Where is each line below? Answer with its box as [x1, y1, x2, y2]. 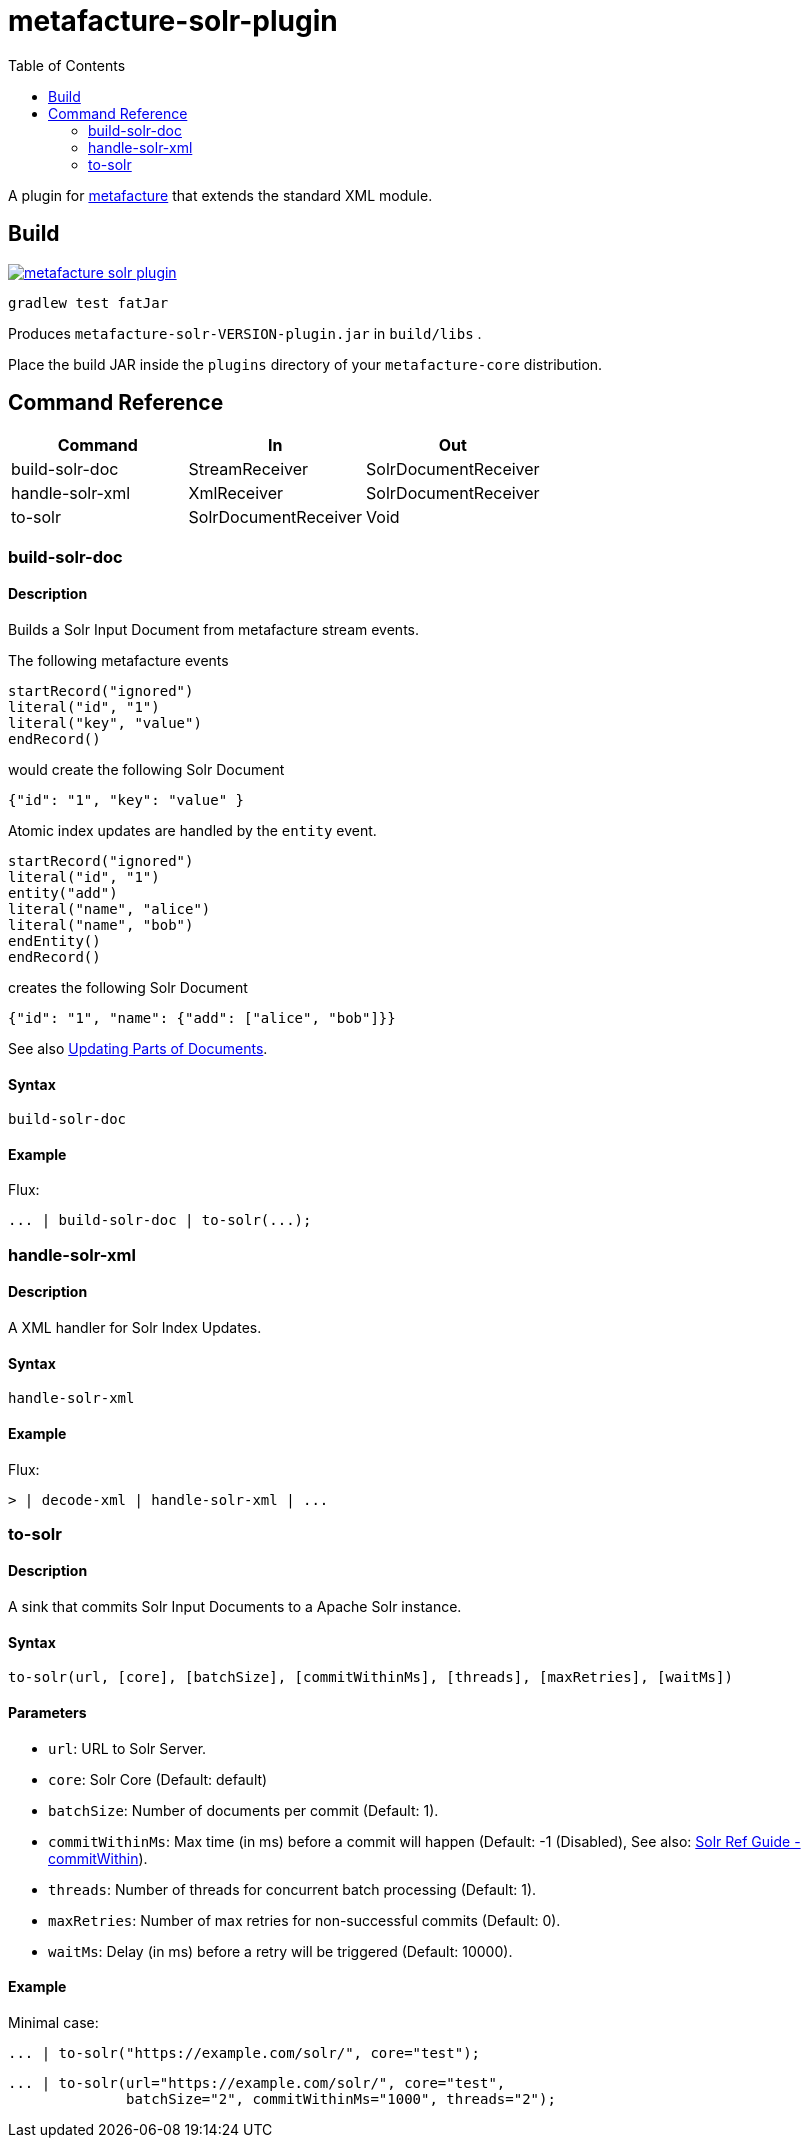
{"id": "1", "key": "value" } [8, 792, 245, 809]
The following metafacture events [8, 652, 229, 670]
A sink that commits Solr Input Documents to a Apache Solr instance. [8, 1598, 462, 1616]
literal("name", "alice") [8, 901, 211, 918]
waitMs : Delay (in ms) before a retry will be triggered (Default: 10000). [48, 1942, 513, 1960]
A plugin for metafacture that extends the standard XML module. [8, 186, 433, 204]
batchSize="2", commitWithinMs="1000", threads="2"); [126, 2090, 556, 2107]
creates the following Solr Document [8, 979, 248, 997]
